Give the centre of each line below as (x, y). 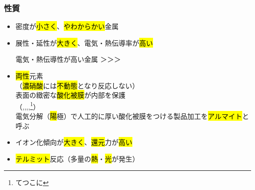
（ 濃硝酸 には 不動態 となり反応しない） (77, 85)
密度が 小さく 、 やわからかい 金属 (67, 26)
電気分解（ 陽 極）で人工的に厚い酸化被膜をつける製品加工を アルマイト (129, 116)
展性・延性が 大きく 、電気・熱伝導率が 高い (84, 42)
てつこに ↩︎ (32, 182)
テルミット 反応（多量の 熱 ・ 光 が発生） (77, 158)
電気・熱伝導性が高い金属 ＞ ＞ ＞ (68, 59)
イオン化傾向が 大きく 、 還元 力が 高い (74, 142)
